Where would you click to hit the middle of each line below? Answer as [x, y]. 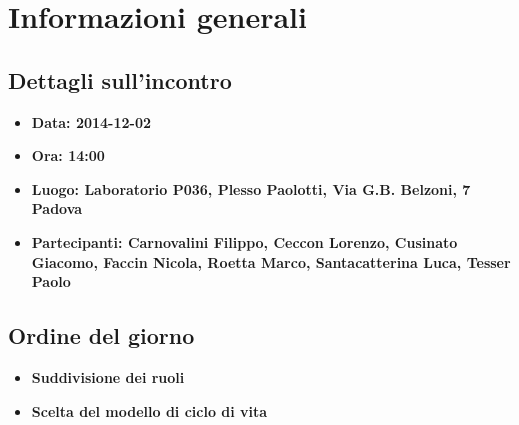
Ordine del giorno [101, 335]
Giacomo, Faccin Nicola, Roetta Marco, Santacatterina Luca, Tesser [271, 261]
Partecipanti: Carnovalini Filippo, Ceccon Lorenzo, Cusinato [244, 241]
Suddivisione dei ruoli [108, 376]
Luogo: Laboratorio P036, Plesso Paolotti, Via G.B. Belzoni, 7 [251, 188]
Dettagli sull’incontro [120, 79]
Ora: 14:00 [68, 155]
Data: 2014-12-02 [91, 121]
